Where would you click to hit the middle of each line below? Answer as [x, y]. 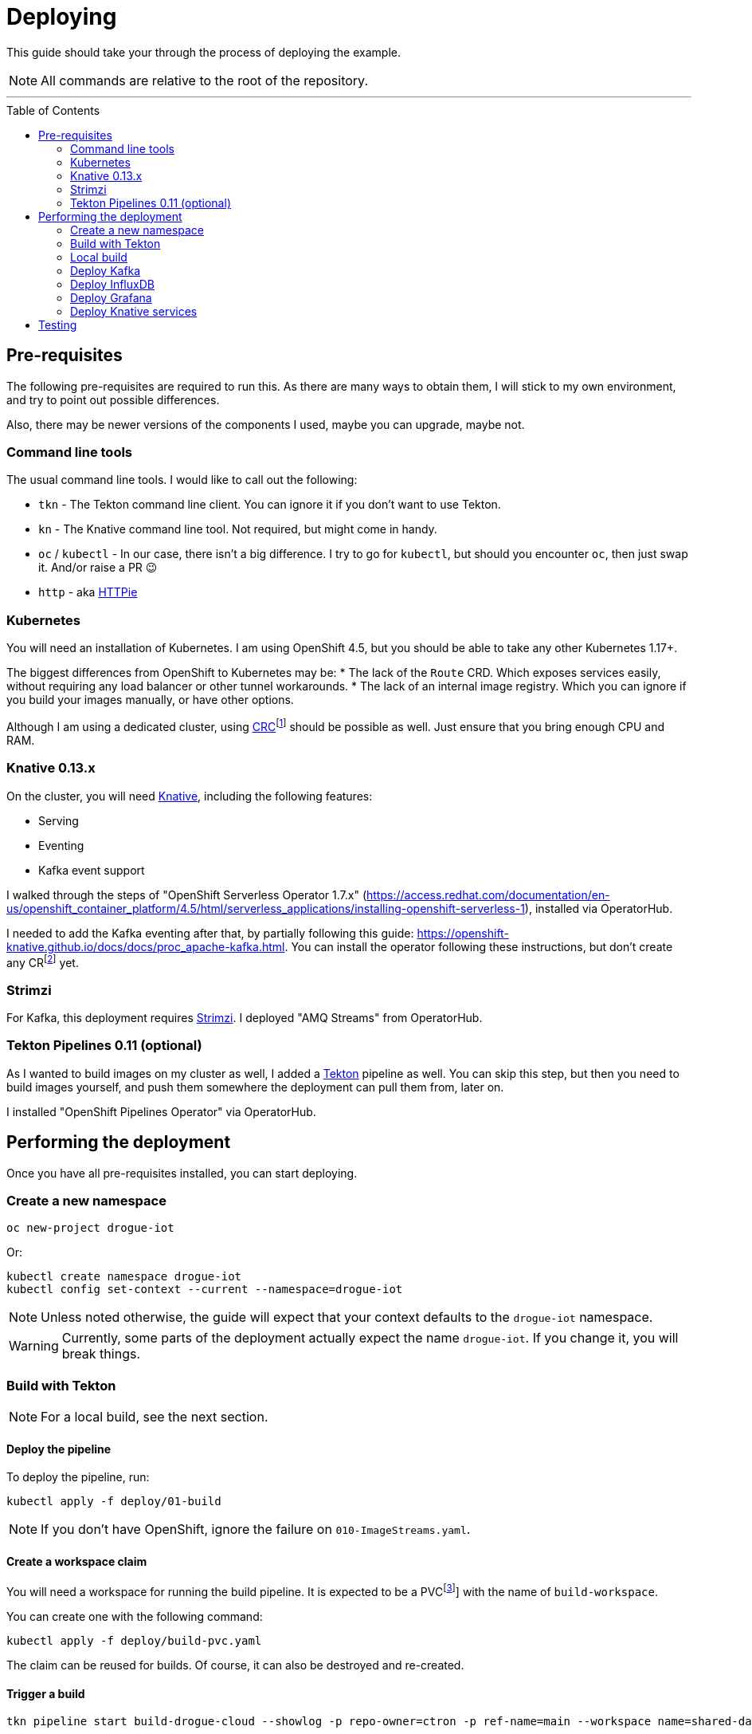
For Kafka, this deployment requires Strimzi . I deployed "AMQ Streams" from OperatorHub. [245, 1017]
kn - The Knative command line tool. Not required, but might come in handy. [238, 529]
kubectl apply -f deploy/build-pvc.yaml [134, 1641]
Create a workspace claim [77, 1561]
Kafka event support [92, 870]
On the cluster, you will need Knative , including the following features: [190, 796]
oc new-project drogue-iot [90, 1228]
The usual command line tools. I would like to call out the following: [182, 480]
